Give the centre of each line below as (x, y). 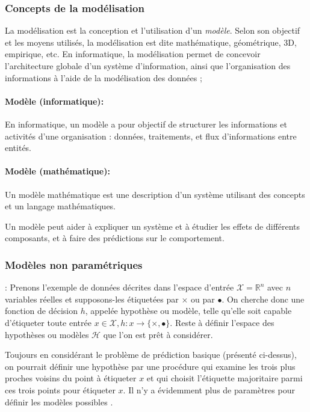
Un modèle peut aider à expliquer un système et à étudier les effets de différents (153, 226)
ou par (203, 299)
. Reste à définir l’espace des (222, 322)
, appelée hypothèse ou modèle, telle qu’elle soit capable (188, 311)
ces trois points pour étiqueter (60, 389)
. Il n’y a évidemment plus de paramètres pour (209, 389)
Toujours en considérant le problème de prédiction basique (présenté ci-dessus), (151, 355)
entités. (18, 148)
